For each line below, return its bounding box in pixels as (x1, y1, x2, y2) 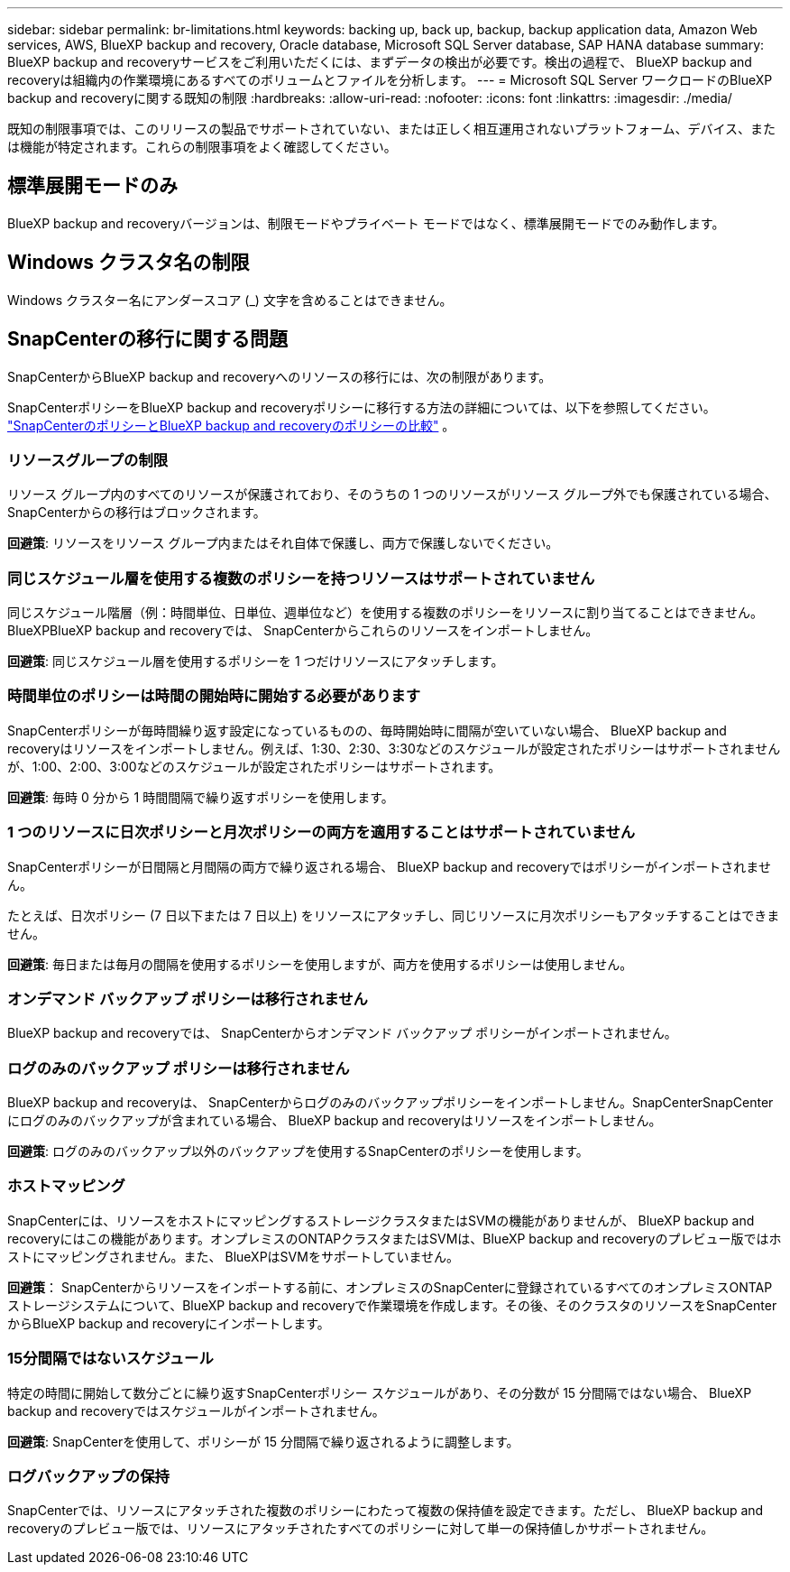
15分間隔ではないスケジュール (7, 1349, 214, 1368)
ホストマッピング (7, 1177, 125, 1196)
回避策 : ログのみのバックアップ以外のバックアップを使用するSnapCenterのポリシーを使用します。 (7, 1143, 589, 1160)
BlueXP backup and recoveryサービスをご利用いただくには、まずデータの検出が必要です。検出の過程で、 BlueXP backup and (7, 54, 752, 69)
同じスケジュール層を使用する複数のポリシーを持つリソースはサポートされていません (7, 569, 595, 587)
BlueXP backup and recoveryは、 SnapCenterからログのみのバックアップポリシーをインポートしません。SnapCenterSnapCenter (7, 1095, 774, 1111)
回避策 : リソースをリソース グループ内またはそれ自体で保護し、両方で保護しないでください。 (7, 535, 559, 551)
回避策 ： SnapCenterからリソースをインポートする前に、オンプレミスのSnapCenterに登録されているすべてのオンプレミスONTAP (7, 1279, 773, 1295)
